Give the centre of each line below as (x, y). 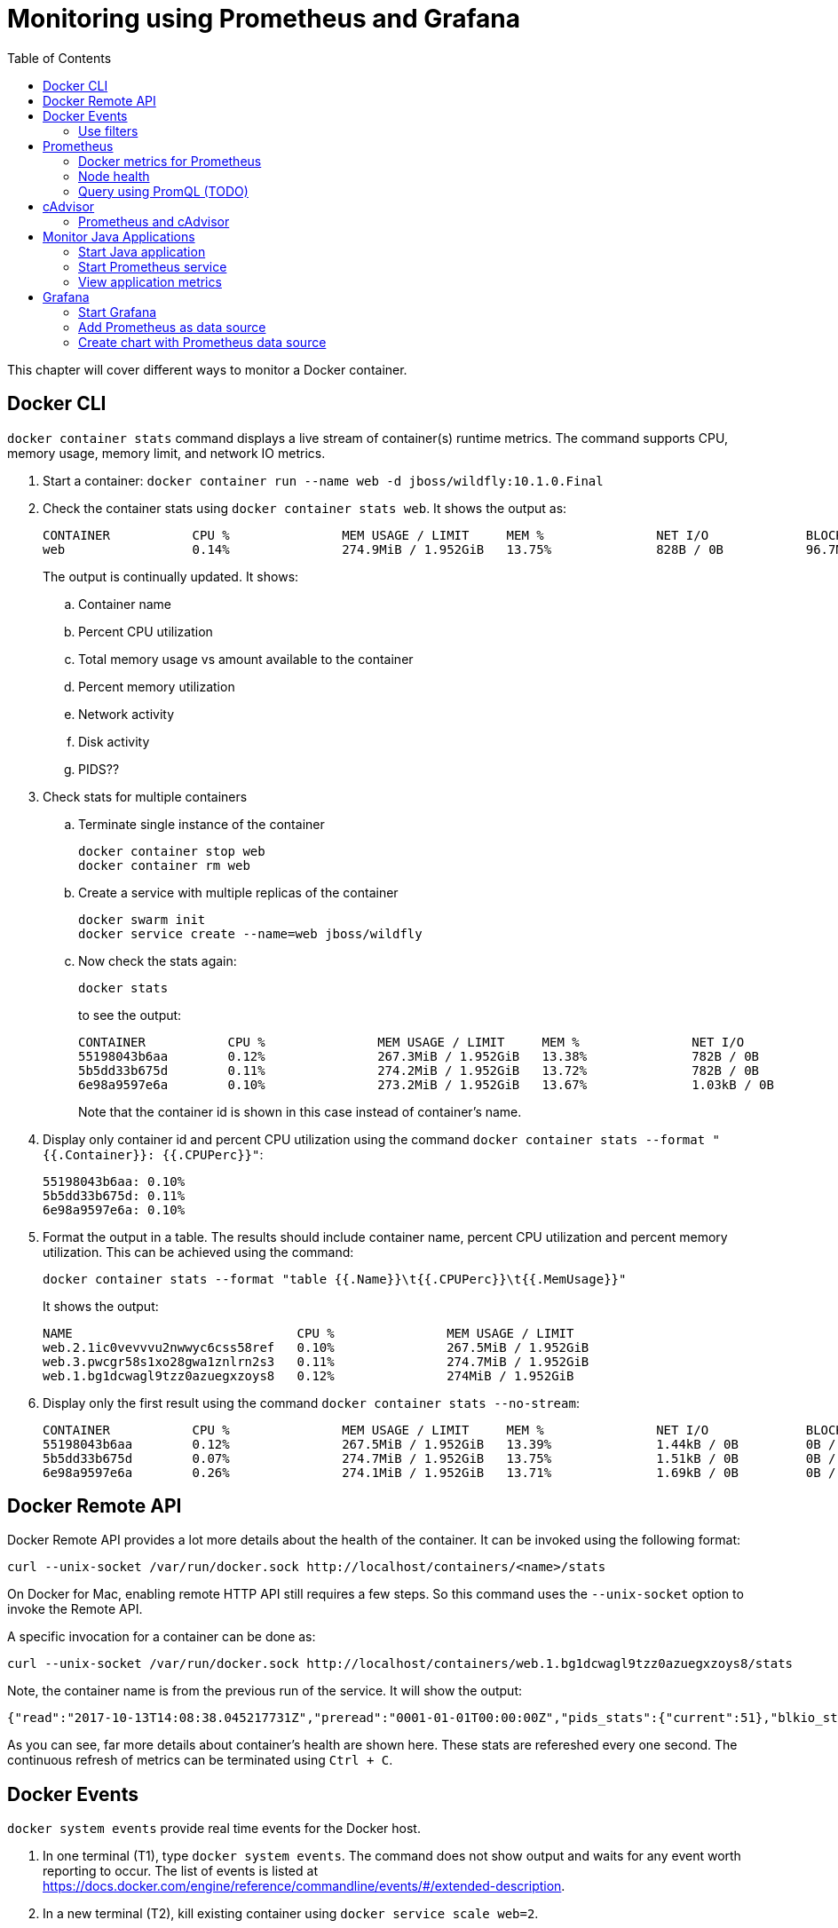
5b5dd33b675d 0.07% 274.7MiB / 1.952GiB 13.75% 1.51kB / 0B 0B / (439, 1458)
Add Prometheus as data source (172, 327)
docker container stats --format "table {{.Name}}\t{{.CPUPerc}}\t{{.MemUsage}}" (335, 1279)
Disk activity (114, 741)
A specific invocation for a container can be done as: (162, 1637)
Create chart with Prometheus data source (202, 342)
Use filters (108, 130)
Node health (114, 176)
